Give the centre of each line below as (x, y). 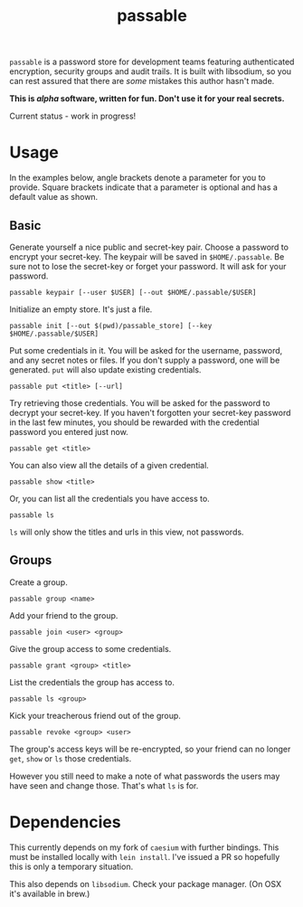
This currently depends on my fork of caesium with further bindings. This (144, 847)
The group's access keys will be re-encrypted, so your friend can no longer (150, 749)
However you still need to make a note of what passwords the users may (145, 776)
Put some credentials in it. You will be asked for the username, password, (146, 350)
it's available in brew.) (50, 893)
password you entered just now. (69, 431)
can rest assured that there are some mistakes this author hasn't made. (142, 81)
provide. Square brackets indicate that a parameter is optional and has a (144, 187)
